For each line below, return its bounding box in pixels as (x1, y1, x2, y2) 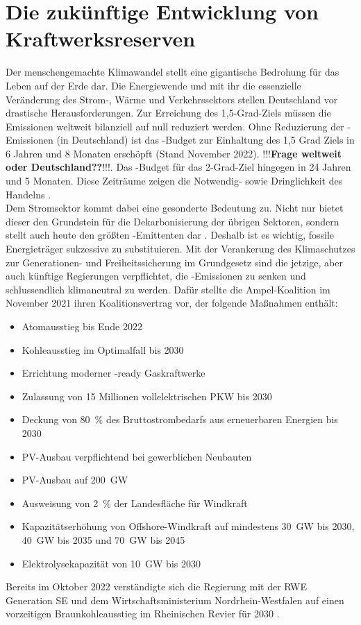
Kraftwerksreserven (6, 24, 196, 53)
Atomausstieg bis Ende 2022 (22, 319, 142, 333)
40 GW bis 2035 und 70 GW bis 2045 (22, 532, 185, 547)
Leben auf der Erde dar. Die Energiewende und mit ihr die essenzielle (6, 78, 301, 92)
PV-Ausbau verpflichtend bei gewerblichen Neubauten (22, 449, 252, 463)
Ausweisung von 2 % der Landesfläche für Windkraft (22, 495, 248, 510)
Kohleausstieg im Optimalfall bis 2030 (22, 342, 184, 357)
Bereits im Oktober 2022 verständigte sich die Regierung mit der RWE (6, 579, 308, 594)
